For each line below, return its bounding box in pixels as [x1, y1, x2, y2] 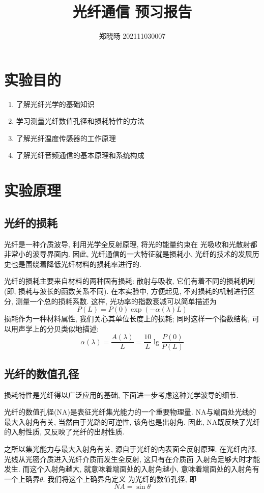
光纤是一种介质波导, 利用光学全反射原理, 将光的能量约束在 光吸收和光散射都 [4, 238, 257, 249]
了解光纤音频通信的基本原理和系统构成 [16, 150, 144, 160]
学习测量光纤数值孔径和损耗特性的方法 [16, 116, 144, 126]
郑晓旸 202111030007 [99, 31, 166, 41]
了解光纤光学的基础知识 [16, 98, 95, 109]
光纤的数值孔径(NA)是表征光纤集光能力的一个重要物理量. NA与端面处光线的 [4, 406, 256, 417]
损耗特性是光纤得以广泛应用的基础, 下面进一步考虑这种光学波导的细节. [4, 389, 239, 400]
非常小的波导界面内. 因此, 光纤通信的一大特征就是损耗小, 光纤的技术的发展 [4, 249, 252, 259]
